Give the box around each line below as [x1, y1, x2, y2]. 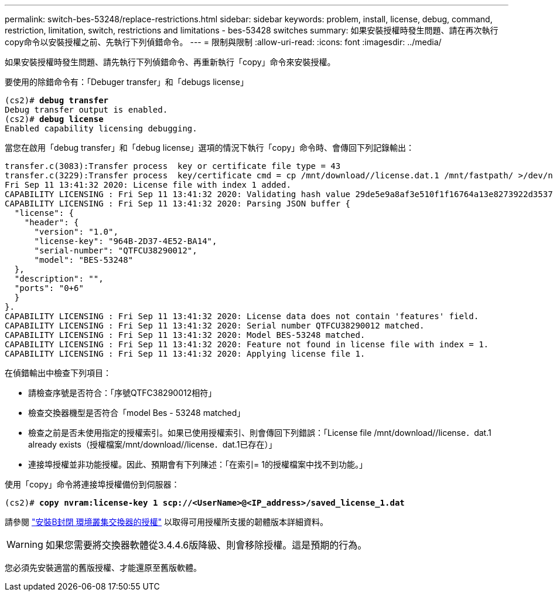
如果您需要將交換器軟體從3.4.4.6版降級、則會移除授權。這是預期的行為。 [45, 539, 367, 551]
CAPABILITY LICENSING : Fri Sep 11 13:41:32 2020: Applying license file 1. [5, 349, 366, 358]
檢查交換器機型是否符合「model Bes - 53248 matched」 [28, 408, 245, 418]
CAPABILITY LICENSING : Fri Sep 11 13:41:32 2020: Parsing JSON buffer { [5, 199, 351, 208]
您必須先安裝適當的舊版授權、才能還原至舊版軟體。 [5, 563, 202, 573]
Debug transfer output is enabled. [5, 105, 168, 114]
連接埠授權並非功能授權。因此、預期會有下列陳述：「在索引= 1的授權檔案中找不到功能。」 [28, 459, 367, 469]
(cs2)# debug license [5, 114, 104, 124]
